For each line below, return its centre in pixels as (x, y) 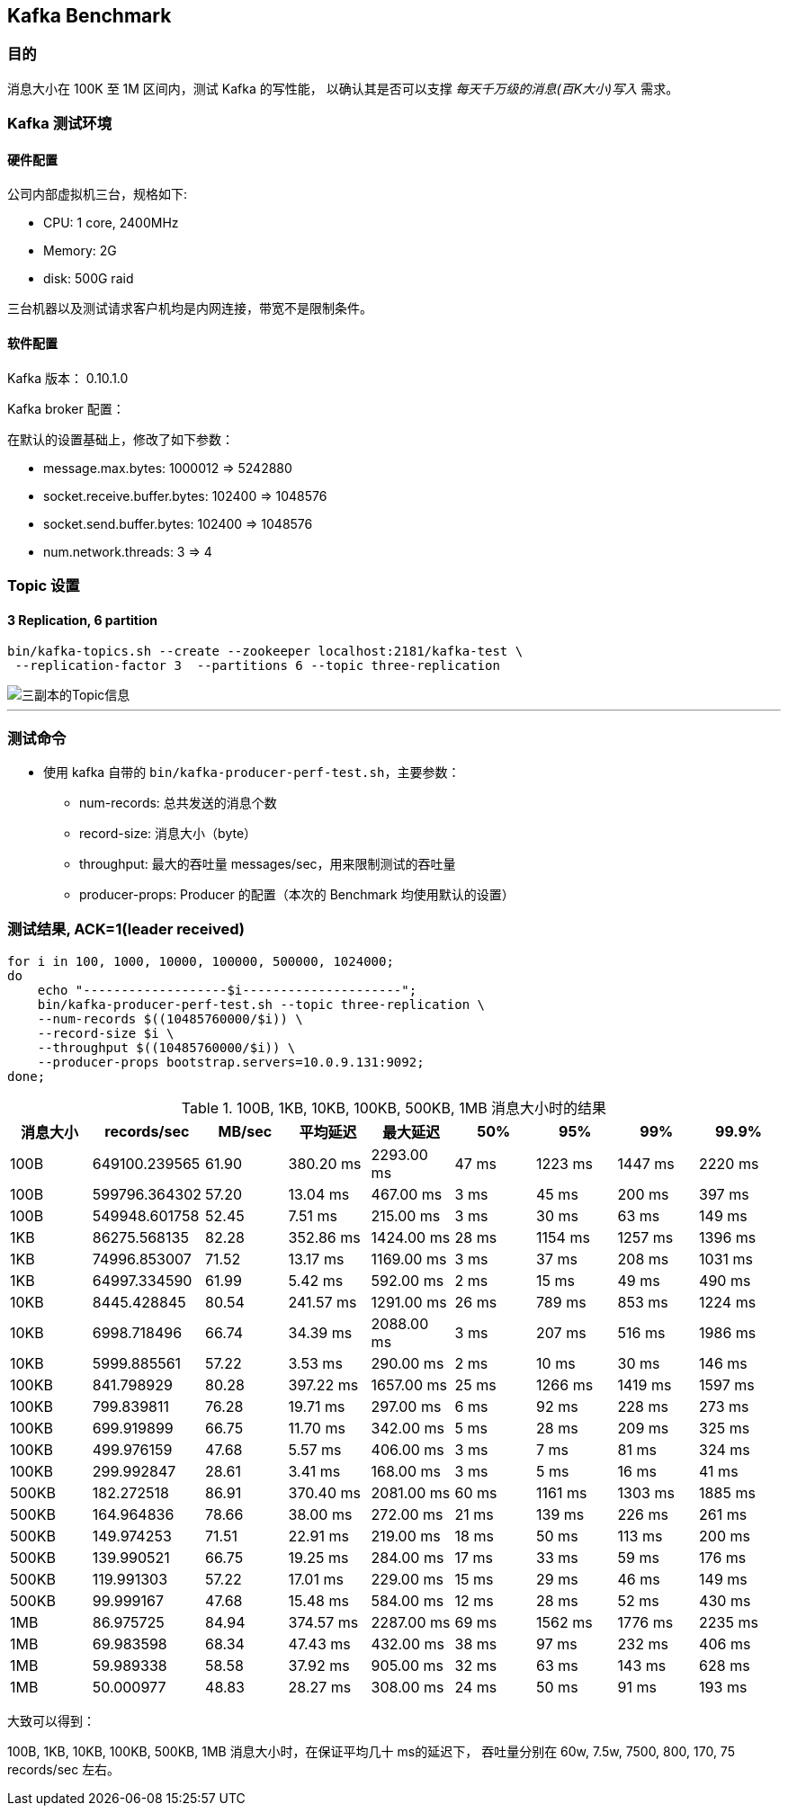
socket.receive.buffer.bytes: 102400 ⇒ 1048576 (185, 496)
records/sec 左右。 (64, 1769)
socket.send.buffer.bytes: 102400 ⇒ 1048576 (178, 523)
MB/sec (245, 1131)
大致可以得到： (51, 1720)
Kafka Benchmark (90, 16)
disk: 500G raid (89, 279)
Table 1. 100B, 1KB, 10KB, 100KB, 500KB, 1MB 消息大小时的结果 (394, 1107)
